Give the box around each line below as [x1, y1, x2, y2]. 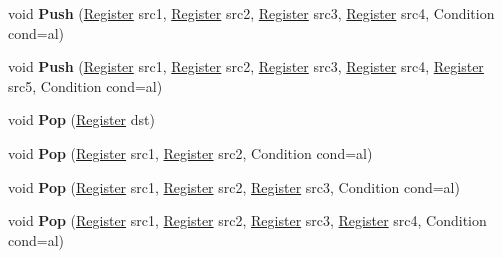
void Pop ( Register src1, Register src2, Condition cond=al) [8, 142, 373, 163]
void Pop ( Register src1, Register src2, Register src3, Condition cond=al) [8, 176, 460, 197]
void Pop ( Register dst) [8, 109, 155, 130]
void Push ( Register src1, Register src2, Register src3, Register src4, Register [8, 56, 484, 77]
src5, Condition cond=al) [8, 75, 163, 96]
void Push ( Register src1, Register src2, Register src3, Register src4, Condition [8, 3, 495, 23]
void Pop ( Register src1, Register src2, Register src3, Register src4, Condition [8, 210, 487, 231]
